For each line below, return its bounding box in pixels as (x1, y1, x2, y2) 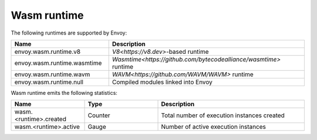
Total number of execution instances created (161, 111, 285, 119)
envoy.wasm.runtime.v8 (14, 47, 81, 56)
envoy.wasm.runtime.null (14, 78, 83, 86)
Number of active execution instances (161, 123, 267, 131)
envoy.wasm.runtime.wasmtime (14, 59, 102, 67)
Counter (87, 111, 111, 119)
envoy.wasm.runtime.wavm (14, 70, 90, 78)
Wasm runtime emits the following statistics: (11, 89, 117, 96)
